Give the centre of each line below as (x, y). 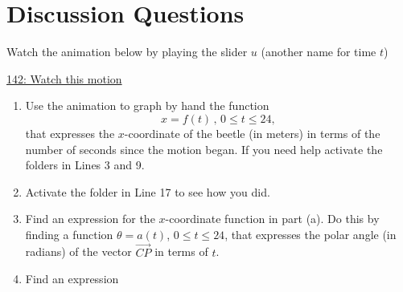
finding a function (69, 234)
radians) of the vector (78, 251)
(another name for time (319, 52)
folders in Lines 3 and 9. (85, 165)
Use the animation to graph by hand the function (147, 105)
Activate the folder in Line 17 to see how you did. (148, 191)
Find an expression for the (90, 219)
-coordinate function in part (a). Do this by (272, 219)
